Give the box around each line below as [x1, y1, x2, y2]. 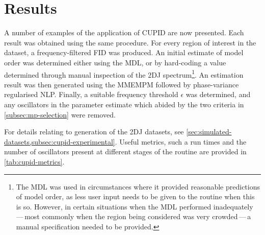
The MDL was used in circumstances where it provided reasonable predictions [16, 181, 260, 192]
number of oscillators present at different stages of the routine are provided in [4, 146, 247, 157]
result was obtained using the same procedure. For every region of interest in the [4, 37, 256, 48]
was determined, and [185, 89, 251, 100]
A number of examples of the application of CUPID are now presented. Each [4, 27, 244, 38]
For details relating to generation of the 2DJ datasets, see [4, 126, 184, 137]
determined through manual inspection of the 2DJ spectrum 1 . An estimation [4, 67, 244, 80]
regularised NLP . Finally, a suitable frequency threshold [4, 89, 178, 100]
